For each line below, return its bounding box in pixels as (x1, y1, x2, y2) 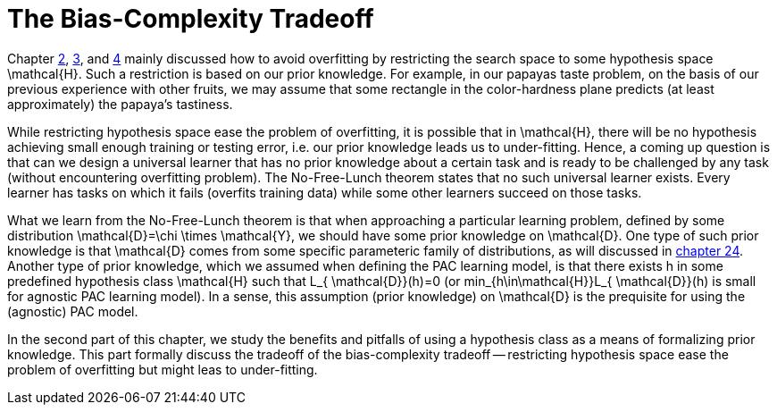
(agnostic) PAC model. (7, 303, 138, 319)
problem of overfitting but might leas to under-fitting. (7, 361, 318, 377)
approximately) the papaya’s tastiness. (7, 96, 233, 112)
